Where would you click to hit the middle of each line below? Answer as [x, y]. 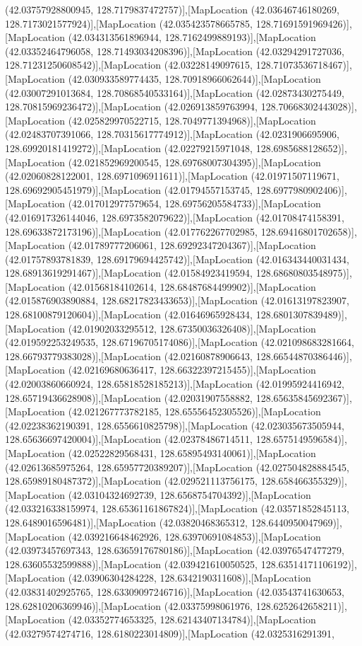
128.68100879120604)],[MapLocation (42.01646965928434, [129, 315]
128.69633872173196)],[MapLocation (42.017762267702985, [132, 231]
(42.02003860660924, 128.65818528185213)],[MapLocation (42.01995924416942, [175, 384]
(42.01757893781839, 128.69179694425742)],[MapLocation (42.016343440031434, [177, 259]
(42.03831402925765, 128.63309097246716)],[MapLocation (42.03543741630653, [175, 591]
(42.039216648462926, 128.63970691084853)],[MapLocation [194, 536]
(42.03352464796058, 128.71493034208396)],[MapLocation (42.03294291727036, [175, 51]
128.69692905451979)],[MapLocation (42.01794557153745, [129, 189]
